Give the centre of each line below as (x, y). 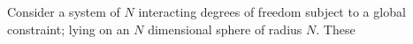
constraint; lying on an (69, 29)
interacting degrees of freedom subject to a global (272, 11)
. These (336, 29)
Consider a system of (64, 11)
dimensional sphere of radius (225, 29)
